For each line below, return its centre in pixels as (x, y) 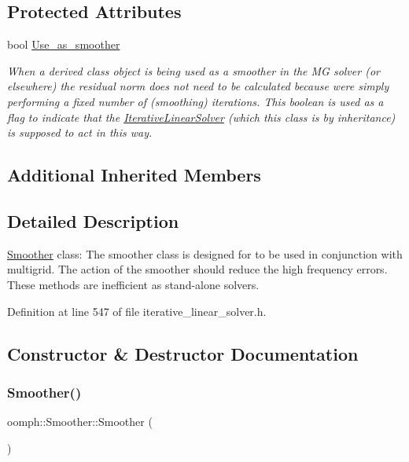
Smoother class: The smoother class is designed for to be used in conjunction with (205, 253)
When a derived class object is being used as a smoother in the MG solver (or (193, 70)
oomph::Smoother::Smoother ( (80, 422)
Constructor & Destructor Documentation (183, 353)
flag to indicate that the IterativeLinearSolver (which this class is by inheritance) (201, 117)
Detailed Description (93, 220)
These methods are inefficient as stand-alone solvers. (133, 284)
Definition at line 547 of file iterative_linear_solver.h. (137, 311)
